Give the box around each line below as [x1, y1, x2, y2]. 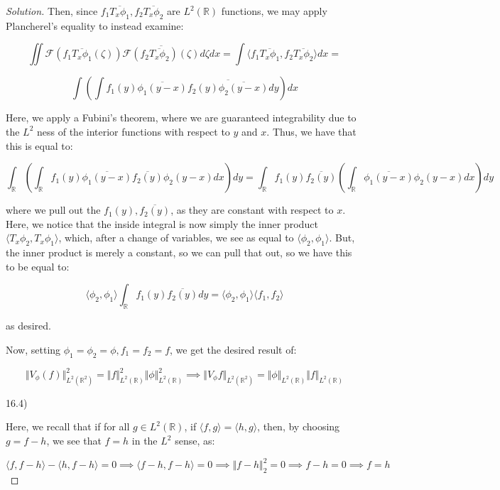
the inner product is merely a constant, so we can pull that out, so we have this [6, 245, 352, 260]
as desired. [6, 318, 51, 333]
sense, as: [175, 433, 215, 448]
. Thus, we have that [266, 124, 357, 138]
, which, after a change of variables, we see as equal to [58, 230, 294, 245]
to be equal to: [6, 258, 70, 273]
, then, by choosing [257, 419, 340, 434]
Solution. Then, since [6, 4, 98, 18]
